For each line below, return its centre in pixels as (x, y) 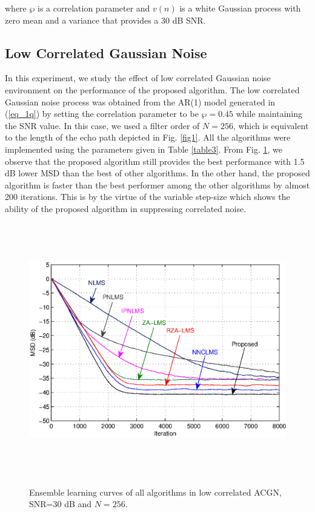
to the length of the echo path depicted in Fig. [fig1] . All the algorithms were (148, 137)
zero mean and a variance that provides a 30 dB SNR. (105, 20)
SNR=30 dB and (61, 504)
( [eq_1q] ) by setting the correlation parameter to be (102, 114)
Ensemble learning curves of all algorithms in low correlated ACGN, (155, 492)
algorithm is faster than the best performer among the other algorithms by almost (157, 185)
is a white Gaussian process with (240, 8)
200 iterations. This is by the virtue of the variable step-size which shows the (148, 197)
